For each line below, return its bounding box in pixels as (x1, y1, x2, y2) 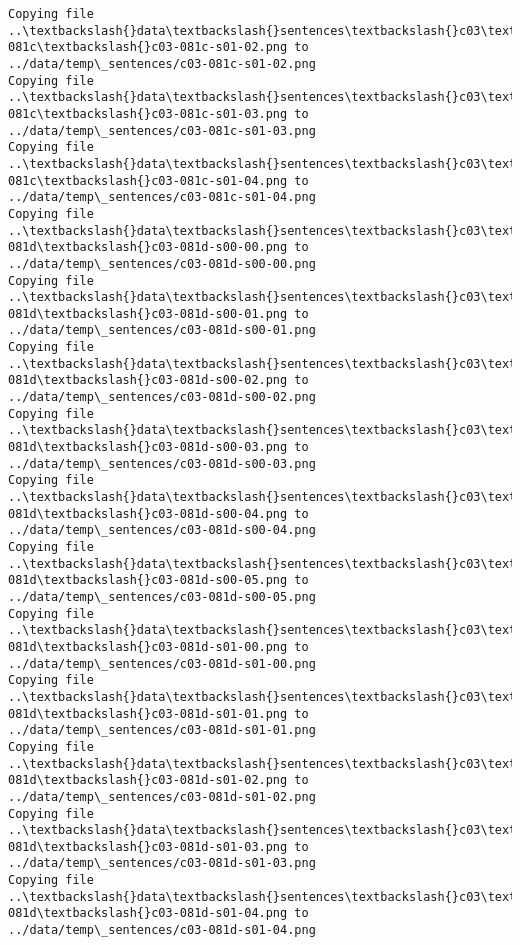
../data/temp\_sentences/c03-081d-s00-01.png (8, 323, 316, 338)
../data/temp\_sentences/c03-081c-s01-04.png (8, 190, 316, 205)
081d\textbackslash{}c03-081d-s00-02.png (8, 373, 288, 388)
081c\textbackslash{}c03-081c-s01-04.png (8, 173, 288, 188)
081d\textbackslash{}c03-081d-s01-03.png (8, 839, 288, 854)
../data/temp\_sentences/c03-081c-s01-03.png (8, 123, 316, 138)
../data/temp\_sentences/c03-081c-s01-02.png (8, 56, 316, 71)
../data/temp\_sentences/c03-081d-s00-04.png (8, 523, 316, 538)
